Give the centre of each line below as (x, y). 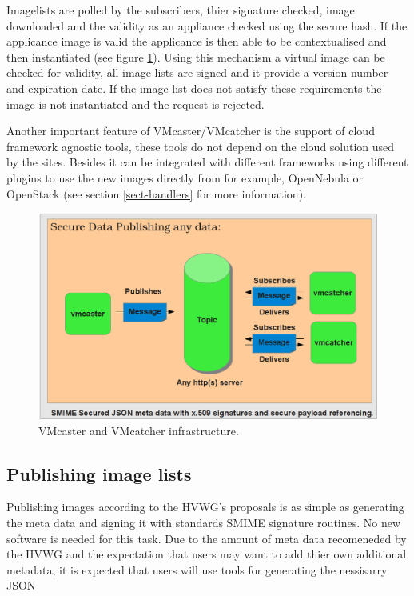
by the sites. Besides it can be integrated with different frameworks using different (207, 162)
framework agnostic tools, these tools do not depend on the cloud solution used (201, 146)
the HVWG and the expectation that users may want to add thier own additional (207, 554)
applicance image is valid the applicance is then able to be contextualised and (197, 41)
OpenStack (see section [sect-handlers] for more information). (156, 193)
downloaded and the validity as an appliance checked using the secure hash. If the (207, 25)
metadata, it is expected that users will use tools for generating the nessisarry (197, 569)
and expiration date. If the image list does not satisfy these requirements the (194, 88)
